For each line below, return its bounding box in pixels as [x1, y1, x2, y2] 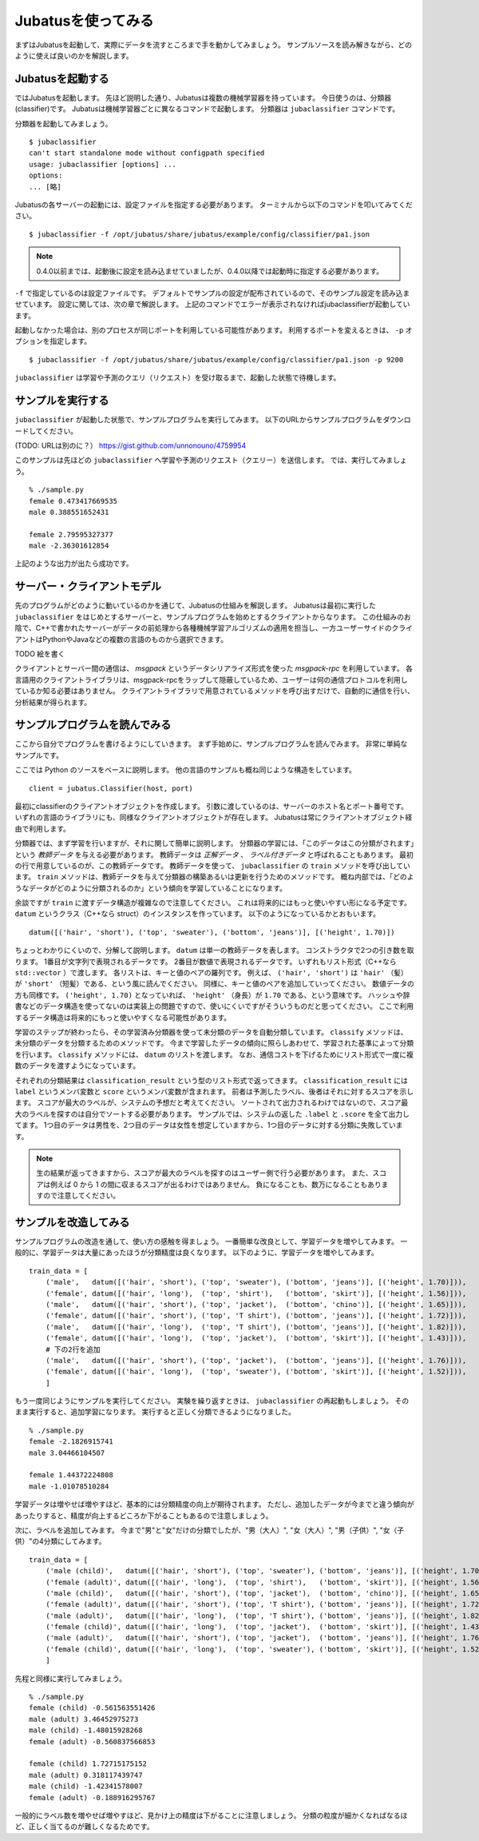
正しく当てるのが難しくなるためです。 [28, 1822, 154, 1831]
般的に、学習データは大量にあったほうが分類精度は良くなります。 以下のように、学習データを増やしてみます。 [14, 1248, 378, 1257]
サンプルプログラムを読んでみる [14, 718, 172, 731]
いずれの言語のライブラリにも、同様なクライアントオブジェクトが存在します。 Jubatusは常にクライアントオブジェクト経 [14, 812, 413, 823]
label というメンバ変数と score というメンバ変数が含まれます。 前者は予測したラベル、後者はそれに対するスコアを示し [14, 1086, 414, 1096]
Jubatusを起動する [14, 72, 109, 86]
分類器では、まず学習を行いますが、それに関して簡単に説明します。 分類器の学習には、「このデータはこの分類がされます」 [14, 839, 414, 848]
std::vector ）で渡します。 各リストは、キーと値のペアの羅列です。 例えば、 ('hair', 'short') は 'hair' [14, 968, 386, 978]
